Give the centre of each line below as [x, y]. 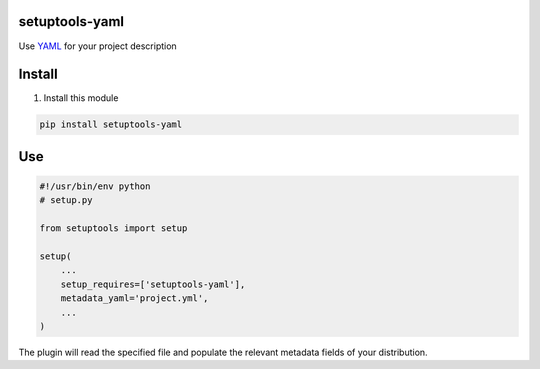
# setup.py [66, 200]
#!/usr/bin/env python [95, 186]
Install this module [81, 98]
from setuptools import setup [113, 228]
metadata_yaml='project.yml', [134, 298]
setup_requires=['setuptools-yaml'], [153, 284]
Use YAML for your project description [97, 46]
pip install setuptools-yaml [111, 124]
